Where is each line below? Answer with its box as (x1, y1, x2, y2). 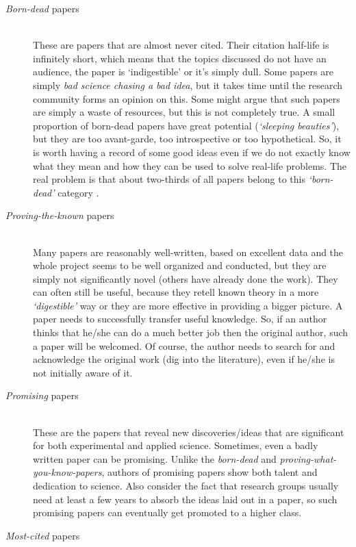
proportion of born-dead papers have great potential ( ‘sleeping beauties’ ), (33, 118, 340, 132)
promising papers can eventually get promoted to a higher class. (33, 505, 302, 520)
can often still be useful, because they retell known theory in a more (33, 285, 319, 299)
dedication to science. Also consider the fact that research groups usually (33, 479, 339, 492)
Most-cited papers (5, 528, 80, 542)
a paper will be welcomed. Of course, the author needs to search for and (33, 338, 335, 353)
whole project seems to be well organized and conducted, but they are (33, 258, 327, 272)
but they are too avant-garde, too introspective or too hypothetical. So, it (33, 131, 342, 146)
